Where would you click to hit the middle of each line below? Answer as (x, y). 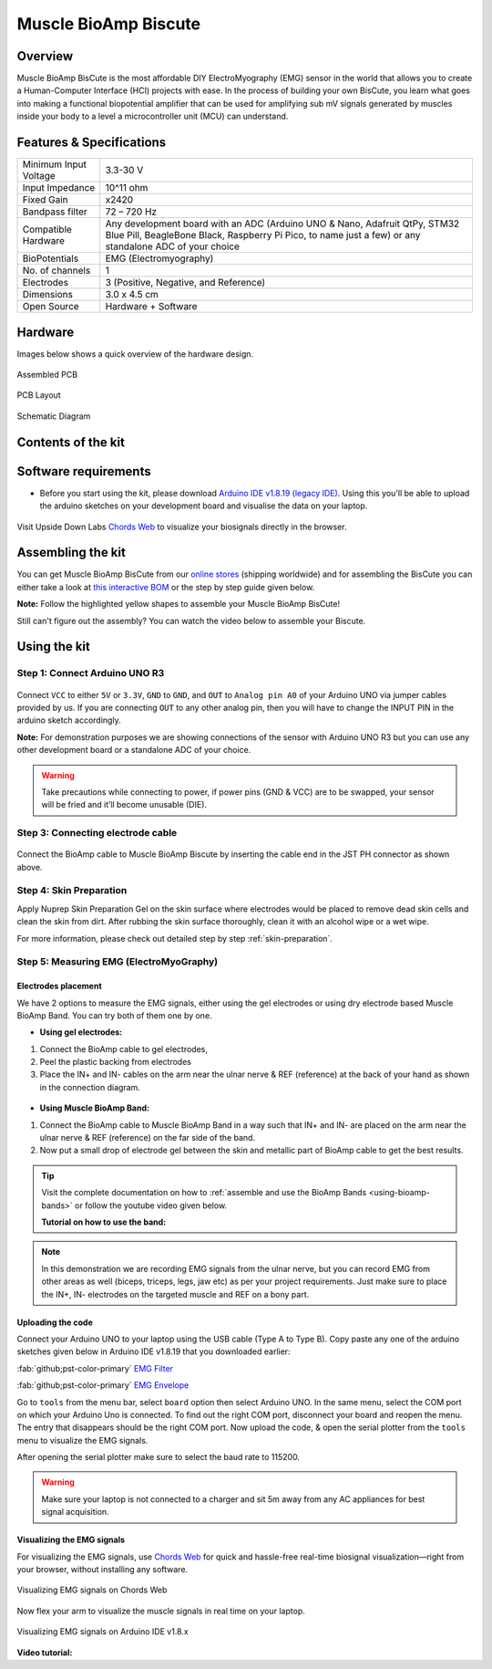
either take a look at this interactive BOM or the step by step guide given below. (166, 587)
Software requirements (84, 471)
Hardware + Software (151, 307)
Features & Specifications (92, 143)
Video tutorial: (45, 1653)
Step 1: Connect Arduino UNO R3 (91, 673)
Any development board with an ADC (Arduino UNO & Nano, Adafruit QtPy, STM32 (282, 224)
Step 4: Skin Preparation (72, 891)
